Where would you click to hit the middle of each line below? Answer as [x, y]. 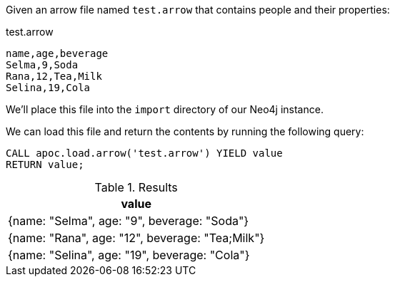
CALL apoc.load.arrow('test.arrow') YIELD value [144, 153]
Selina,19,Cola [48, 88]
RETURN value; [45, 164]
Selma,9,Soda [42, 65]
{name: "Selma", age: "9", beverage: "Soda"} [129, 221]
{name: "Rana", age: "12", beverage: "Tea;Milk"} [136, 238]
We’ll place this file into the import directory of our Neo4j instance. [165, 109]
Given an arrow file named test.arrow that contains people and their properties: [198, 10]
